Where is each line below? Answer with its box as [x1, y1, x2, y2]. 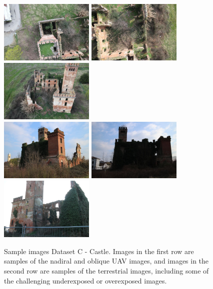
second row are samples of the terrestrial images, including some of [4, 266, 209, 276]
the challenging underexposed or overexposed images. [4, 275, 167, 286]
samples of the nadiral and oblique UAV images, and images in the [4, 256, 209, 266]
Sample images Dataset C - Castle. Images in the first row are [4, 246, 194, 256]
